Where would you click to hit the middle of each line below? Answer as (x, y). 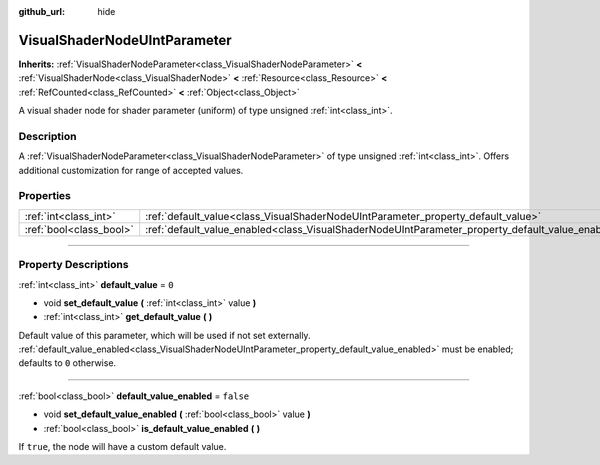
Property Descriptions (73, 265)
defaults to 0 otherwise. (67, 363)
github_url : (41, 11)
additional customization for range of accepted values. (131, 170)
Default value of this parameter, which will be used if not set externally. (164, 335)
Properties (45, 196)
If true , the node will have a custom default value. (122, 447)
